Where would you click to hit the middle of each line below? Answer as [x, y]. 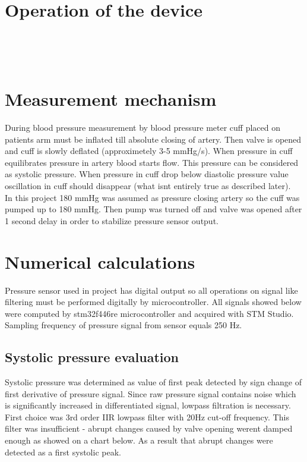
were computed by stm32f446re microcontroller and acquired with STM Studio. [149, 313]
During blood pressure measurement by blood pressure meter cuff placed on [143, 128]
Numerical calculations [100, 261]
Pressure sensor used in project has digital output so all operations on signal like [151, 290]
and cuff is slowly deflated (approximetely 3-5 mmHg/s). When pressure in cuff [149, 151]
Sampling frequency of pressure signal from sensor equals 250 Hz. [124, 325]
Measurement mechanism [111, 99]
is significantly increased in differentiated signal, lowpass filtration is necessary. [148, 405]
